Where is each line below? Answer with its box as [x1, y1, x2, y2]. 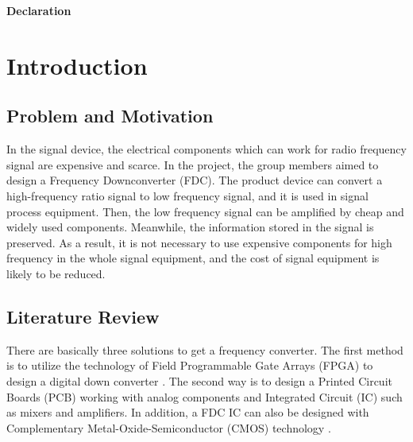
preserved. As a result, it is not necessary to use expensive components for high [6, 234, 392, 250]
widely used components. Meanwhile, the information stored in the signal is [6, 219, 374, 235]
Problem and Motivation [6, 103, 214, 128]
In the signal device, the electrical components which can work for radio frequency [6, 141, 407, 157]
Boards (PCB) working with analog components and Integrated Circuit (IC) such [6, 388, 403, 405]
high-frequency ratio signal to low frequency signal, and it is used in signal [6, 187, 369, 204]
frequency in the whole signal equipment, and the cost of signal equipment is [6, 250, 380, 266]
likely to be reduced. [6, 265, 106, 281]
